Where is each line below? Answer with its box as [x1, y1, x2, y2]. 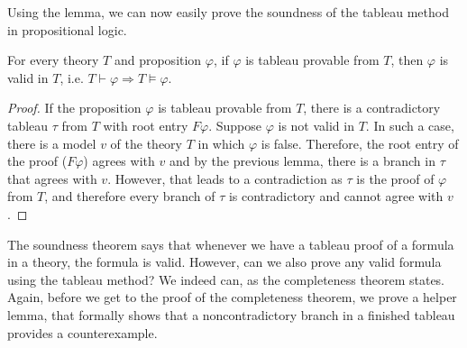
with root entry [103, 115, 188, 134]
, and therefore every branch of [44, 187, 215, 206]
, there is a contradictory [303, 98, 441, 117]
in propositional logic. [7, 20, 127, 39]
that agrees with [7, 169, 97, 188]
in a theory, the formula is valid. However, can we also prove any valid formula [7, 252, 442, 271]
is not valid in [278, 115, 354, 134]
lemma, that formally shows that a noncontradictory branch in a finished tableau [7, 305, 455, 324]
